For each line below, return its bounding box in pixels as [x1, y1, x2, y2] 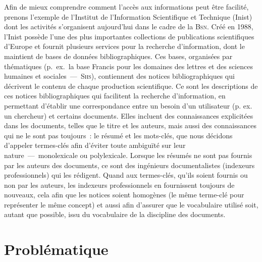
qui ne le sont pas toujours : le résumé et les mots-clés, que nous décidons [4, 130, 233, 140]
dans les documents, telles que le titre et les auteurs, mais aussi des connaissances [4, 120, 256, 131]
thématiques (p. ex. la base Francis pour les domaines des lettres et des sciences [4, 61, 253, 71]
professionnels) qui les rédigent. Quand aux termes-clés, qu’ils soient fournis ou [4, 170, 248, 180]
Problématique [4, 239, 109, 259]
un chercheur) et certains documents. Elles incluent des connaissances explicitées [4, 110, 253, 121]
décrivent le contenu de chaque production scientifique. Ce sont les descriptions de [4, 80, 258, 91]
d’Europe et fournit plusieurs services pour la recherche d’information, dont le [4, 41, 245, 51]
